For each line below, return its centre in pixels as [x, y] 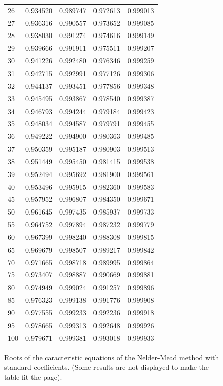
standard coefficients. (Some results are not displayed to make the [106, 367]
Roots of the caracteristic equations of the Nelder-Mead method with [112, 357]
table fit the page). [33, 377]
